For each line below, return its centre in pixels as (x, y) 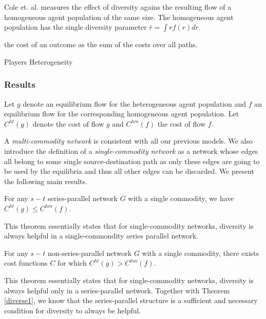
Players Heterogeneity (39, 61)
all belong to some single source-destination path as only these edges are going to (132, 161)
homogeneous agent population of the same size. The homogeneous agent (119, 17)
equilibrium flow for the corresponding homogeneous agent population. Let (122, 114)
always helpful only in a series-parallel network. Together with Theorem (117, 290)
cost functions (26, 263)
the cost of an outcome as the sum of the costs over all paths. (101, 44)
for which (72, 263)
